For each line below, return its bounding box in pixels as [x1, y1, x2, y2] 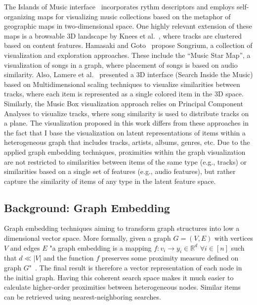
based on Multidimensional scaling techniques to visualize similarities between [4, 79, 240, 89]
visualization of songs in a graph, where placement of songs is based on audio [4, 59, 238, 70]
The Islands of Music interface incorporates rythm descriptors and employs [4, 1, 235, 11]
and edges [10, 242, 40, 253]
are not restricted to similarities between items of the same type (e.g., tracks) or [4, 156, 247, 167]
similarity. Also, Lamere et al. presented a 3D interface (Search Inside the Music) [4, 69, 253, 80]
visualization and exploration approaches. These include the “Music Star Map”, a [4, 49, 251, 60]
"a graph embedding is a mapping [49, 242, 152, 253]
